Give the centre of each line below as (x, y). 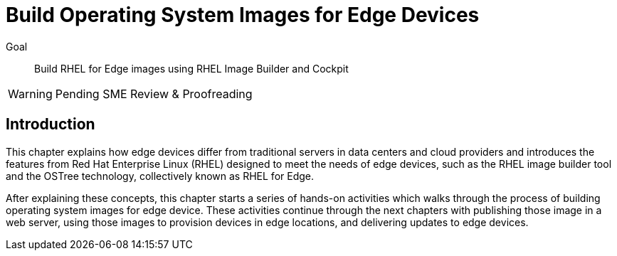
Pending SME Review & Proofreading (154, 94)
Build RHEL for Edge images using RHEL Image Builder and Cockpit (191, 68)
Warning (30, 94)
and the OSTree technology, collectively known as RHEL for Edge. (160, 176)
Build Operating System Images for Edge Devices (243, 15)
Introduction (51, 124)
